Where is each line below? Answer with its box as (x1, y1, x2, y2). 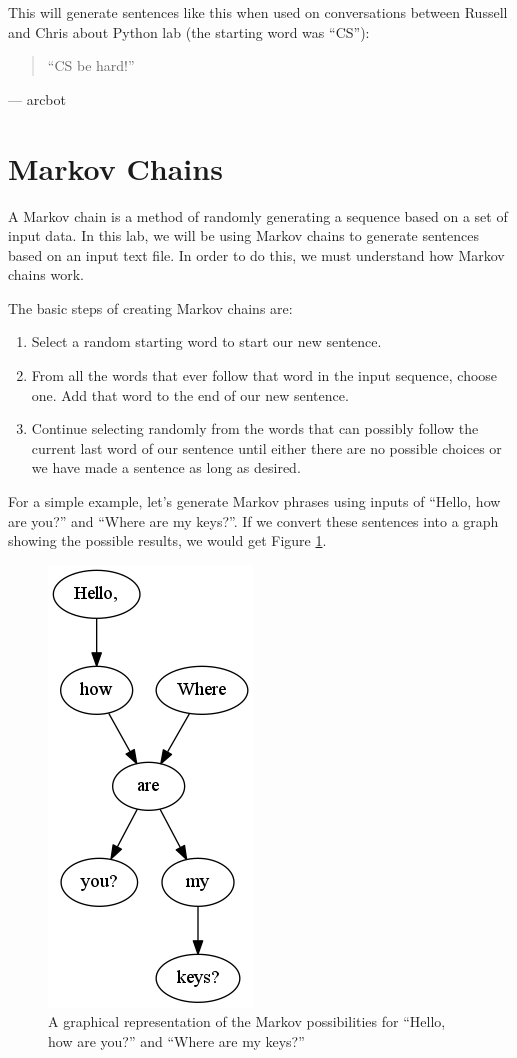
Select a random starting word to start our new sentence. (31, 331, 382, 352)
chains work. (8, 264, 84, 285)
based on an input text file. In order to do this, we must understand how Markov (8, 244, 505, 265)
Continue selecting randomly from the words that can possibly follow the (31, 418, 479, 439)
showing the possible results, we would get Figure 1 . (8, 530, 327, 551)
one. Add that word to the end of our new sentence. (31, 384, 349, 405)
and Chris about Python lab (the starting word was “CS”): (8, 21, 370, 42)
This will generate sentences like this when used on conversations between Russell (8, 2, 508, 22)
